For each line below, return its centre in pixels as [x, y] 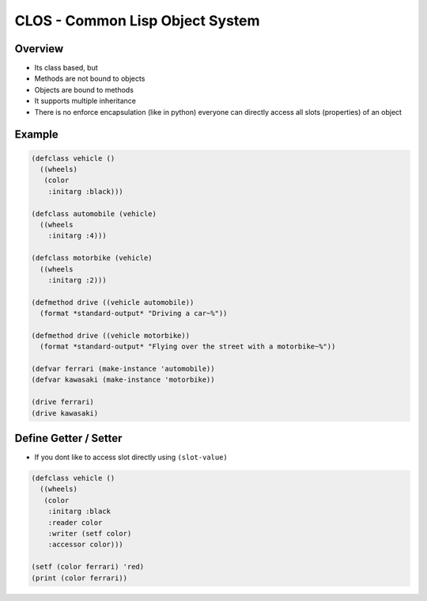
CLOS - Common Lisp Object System [137, 21]
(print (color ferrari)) [79, 578]
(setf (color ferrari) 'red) [88, 567]
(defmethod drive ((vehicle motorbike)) [110, 335]
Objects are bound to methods [84, 89]
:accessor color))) [86, 545]
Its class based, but [66, 68]
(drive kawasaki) [65, 413]
